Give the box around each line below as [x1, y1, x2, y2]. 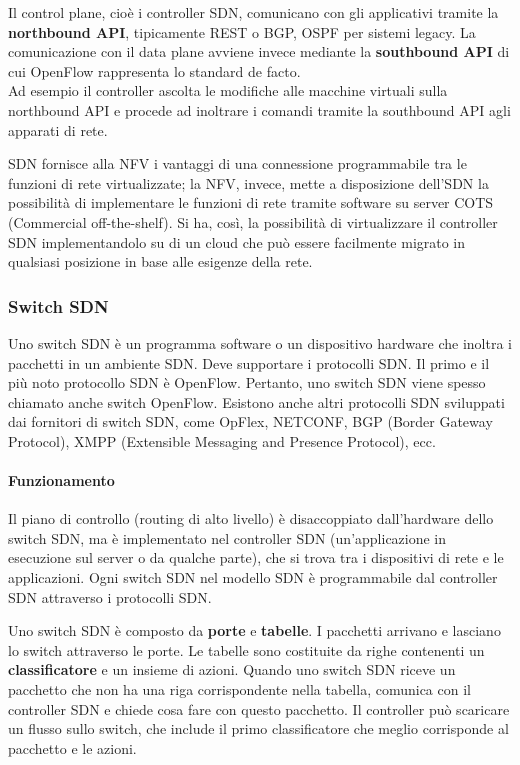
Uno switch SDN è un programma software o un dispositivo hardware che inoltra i [8, 332, 512, 353]
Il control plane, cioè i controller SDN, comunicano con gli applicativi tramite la [8, 2, 499, 22]
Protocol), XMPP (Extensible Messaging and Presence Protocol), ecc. [8, 430, 436, 451]
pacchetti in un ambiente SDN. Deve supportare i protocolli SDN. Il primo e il [8, 352, 490, 373]
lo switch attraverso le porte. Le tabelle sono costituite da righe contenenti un [8, 639, 485, 660]
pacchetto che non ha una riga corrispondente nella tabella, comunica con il [8, 679, 471, 700]
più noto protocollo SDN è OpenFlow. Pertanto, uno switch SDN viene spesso [8, 372, 486, 393]
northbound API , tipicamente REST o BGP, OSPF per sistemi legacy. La [8, 21, 476, 42]
